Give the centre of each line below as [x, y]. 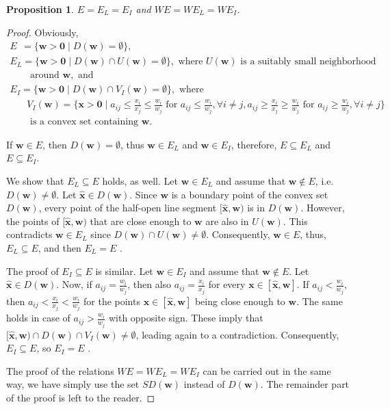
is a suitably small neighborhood [308, 62]
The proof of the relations [60, 370]
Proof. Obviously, [42, 32]
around [45, 76]
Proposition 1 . [40, 9]
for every [227, 284]
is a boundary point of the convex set [250, 194]
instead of [204, 384]
